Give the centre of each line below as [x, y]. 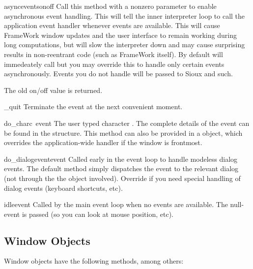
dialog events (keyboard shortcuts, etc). [63, 188]
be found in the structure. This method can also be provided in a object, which [123, 133]
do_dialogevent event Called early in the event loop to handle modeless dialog [121, 159]
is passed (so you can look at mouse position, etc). [98, 214]
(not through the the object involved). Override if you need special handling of [122, 178]
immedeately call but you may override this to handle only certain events [114, 64]
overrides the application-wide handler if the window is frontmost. [103, 142]
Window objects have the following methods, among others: [94, 261]
